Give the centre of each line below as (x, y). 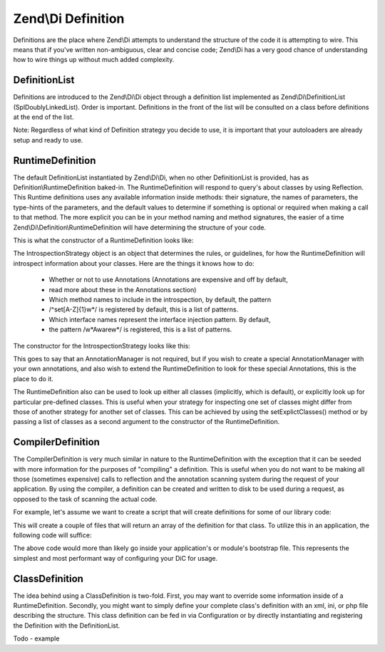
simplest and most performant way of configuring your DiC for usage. (115, 558)
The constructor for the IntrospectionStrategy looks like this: (102, 346)
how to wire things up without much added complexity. (94, 60)
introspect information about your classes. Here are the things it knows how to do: (134, 263)
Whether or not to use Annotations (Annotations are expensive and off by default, (168, 280)
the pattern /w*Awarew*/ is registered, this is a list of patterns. (140, 330)
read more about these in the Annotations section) (123, 289)
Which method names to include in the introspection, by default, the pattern (160, 300)
